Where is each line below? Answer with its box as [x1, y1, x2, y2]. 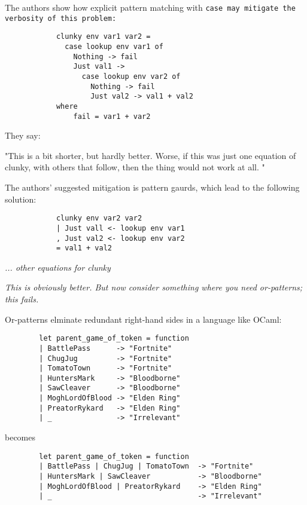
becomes [5, 431, 36, 443]
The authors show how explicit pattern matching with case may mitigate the [5, 1, 296, 13]
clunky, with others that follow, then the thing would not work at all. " [5, 161, 265, 173]
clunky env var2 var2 [56, 214, 142, 223]
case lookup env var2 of [81, 72, 181, 81]
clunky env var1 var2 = [56, 32, 151, 41]
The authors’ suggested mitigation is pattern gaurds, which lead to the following [5, 181, 300, 193]
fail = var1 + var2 [73, 112, 151, 121]
